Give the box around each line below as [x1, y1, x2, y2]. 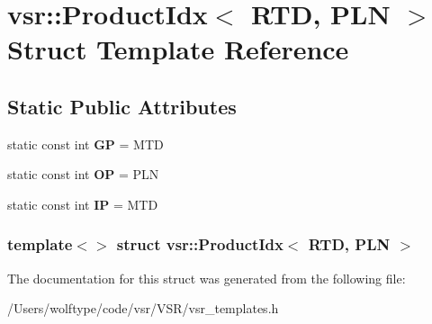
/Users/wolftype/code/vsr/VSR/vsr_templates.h [7, 299, 279, 318]
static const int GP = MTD [7, 134, 164, 153]
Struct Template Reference [7, 31, 349, 67]
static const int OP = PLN [7, 165, 159, 184]
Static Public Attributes [7, 92, 237, 120]
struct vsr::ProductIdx [116, 233, 283, 256]
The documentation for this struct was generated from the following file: [7, 268, 406, 287]
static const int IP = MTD [7, 194, 158, 213]
